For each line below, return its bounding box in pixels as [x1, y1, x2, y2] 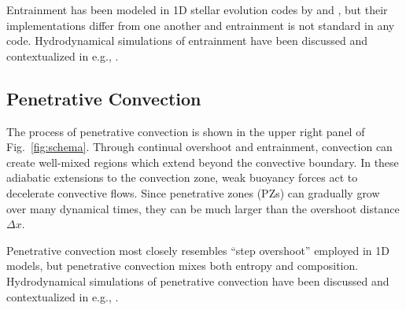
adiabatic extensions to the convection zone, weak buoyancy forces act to [6, 169, 358, 186]
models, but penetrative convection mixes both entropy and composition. [6, 257, 359, 274]
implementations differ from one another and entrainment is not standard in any [6, 17, 395, 33]
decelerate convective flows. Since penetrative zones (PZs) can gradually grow [6, 184, 380, 201]
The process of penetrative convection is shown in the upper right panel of [6, 123, 365, 139]
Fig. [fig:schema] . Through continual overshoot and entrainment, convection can [6, 138, 393, 155]
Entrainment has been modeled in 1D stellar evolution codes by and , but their [6, 2, 388, 17]
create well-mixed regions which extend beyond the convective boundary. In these [6, 153, 399, 170]
